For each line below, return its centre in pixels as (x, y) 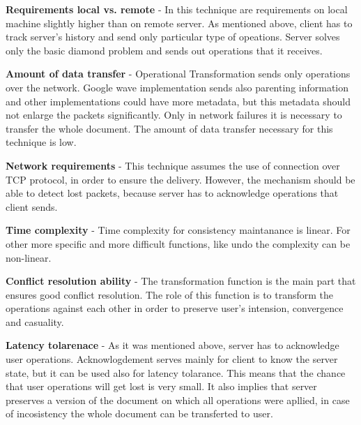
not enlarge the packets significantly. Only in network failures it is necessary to (174, 115)
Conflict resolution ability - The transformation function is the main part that (181, 281)
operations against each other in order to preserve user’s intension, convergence (175, 308)
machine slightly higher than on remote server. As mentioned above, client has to (179, 23)
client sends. (32, 206)
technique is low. (41, 142)
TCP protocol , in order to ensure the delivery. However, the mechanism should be (180, 179)
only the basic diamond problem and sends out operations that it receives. (164, 50)
